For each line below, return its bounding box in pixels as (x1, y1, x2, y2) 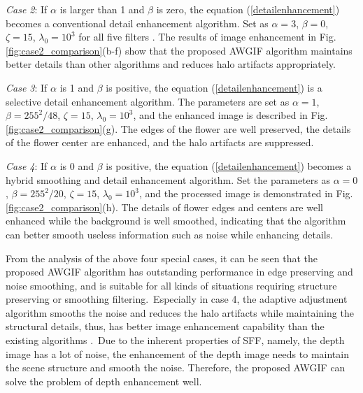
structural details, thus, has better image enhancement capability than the (6, 319, 325, 334)
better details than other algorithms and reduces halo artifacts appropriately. (6, 57, 336, 71)
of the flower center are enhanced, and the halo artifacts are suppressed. (6, 135, 314, 150)
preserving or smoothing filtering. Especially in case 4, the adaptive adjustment (6, 292, 348, 306)
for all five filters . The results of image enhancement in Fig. (78, 29, 336, 44)
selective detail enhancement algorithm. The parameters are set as (6, 94, 290, 108)
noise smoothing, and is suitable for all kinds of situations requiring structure (6, 278, 337, 292)
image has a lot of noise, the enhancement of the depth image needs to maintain (6, 346, 349, 361)
